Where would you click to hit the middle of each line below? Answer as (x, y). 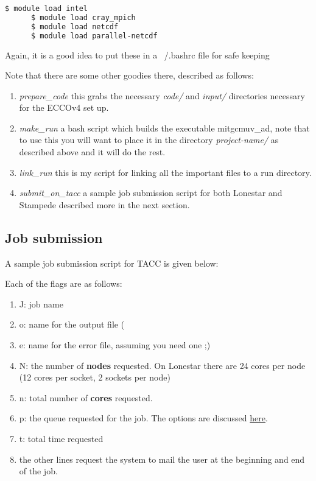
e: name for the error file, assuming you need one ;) (115, 345)
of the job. (38, 471)
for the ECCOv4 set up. (64, 107)
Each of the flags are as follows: (64, 283)
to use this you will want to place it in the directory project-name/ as (149, 140)
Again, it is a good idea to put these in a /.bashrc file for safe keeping (137, 54)
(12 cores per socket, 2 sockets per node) (95, 377)
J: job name (41, 304)
